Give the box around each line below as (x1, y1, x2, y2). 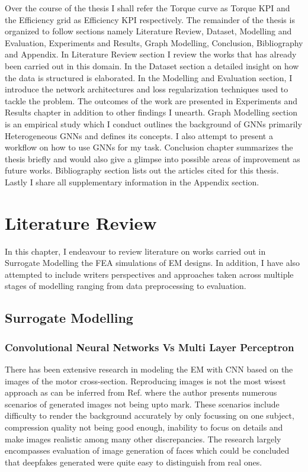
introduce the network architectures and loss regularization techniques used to (5, 83, 288, 95)
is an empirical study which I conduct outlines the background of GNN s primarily (5, 117, 302, 130)
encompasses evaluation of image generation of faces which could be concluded (5, 444, 290, 457)
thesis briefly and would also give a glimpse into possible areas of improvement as (5, 152, 300, 165)
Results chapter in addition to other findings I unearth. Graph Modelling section (5, 106, 297, 118)
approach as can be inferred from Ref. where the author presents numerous (5, 386, 277, 399)
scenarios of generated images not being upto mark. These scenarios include (5, 397, 280, 410)
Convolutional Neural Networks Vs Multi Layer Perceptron (5, 339, 294, 354)
